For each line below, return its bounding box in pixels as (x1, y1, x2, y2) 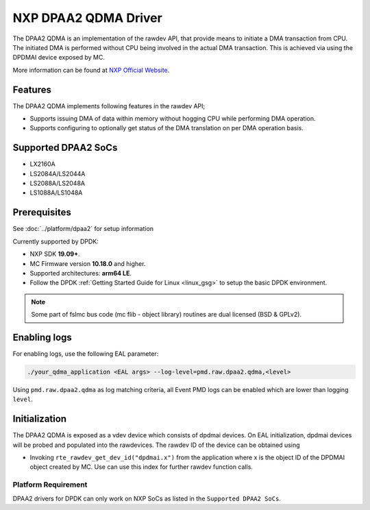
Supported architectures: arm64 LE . (29, 269, 132, 277)
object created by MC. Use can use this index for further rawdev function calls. (29, 463, 254, 471)
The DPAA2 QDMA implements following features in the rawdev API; (12, 101, 206, 110)
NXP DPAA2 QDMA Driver (12, 10, 162, 25)
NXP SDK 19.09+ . (29, 250, 80, 258)
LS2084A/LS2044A (29, 169, 86, 178)
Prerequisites (12, 206, 71, 219)
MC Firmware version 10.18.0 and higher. (29, 259, 146, 267)
